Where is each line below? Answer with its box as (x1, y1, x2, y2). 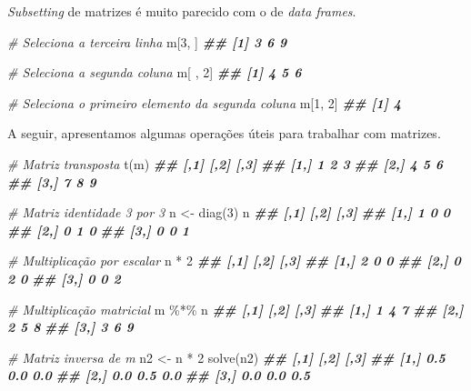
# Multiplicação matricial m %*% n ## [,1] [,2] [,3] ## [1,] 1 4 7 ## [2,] (7, 299, 464, 318)
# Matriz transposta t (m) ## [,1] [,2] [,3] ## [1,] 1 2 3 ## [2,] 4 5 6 (7, 154, 444, 173)
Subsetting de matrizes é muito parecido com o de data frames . (7, 2, 356, 20)
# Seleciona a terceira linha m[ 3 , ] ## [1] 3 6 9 (7, 32, 287, 51)
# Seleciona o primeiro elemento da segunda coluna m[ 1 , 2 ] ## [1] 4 (7, 93, 401, 112)
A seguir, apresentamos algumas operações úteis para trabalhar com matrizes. (7, 124, 441, 143)
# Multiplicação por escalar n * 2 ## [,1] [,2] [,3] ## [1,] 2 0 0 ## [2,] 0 (7, 251, 461, 270)
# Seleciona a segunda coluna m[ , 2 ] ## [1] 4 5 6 (7, 63, 302, 82)
